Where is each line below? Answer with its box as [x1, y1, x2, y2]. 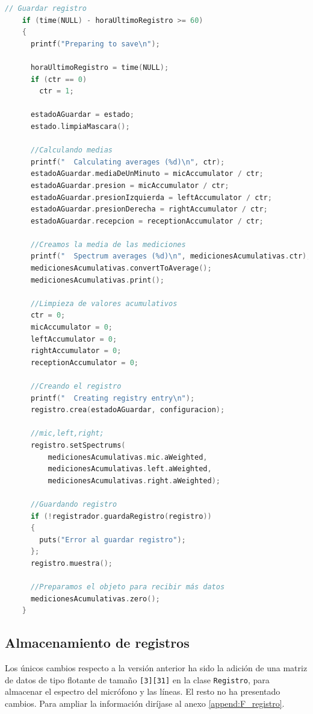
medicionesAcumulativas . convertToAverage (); [30, 264, 212, 273]
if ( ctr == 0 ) [30, 75, 87, 84]
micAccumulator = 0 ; [30, 323, 113, 332]
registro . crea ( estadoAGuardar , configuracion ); [30, 406, 225, 415]
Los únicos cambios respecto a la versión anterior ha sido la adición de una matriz [5, 662, 308, 674]
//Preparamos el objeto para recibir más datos [30, 583, 225, 592]
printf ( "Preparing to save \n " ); [30, 39, 160, 48]
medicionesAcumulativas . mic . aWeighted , [48, 453, 208, 462]
